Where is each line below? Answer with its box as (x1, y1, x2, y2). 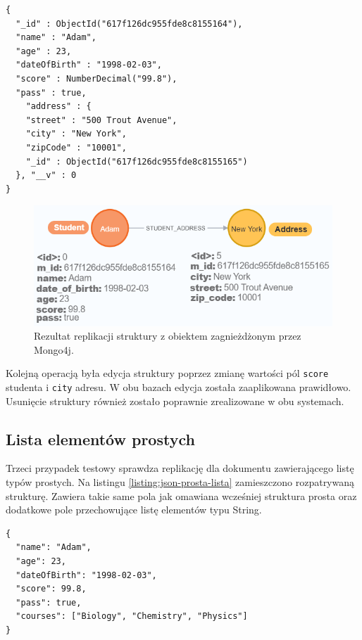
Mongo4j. (34, 342, 74, 357)
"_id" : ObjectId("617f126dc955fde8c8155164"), (15, 18, 243, 29)
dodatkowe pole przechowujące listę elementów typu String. (6, 502, 262, 517)
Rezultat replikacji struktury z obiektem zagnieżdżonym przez (34, 328, 301, 343)
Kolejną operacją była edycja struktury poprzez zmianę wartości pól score (6, 366, 329, 380)
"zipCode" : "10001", (25, 142, 127, 153)
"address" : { (25, 101, 92, 112)
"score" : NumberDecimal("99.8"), (15, 73, 177, 84)
